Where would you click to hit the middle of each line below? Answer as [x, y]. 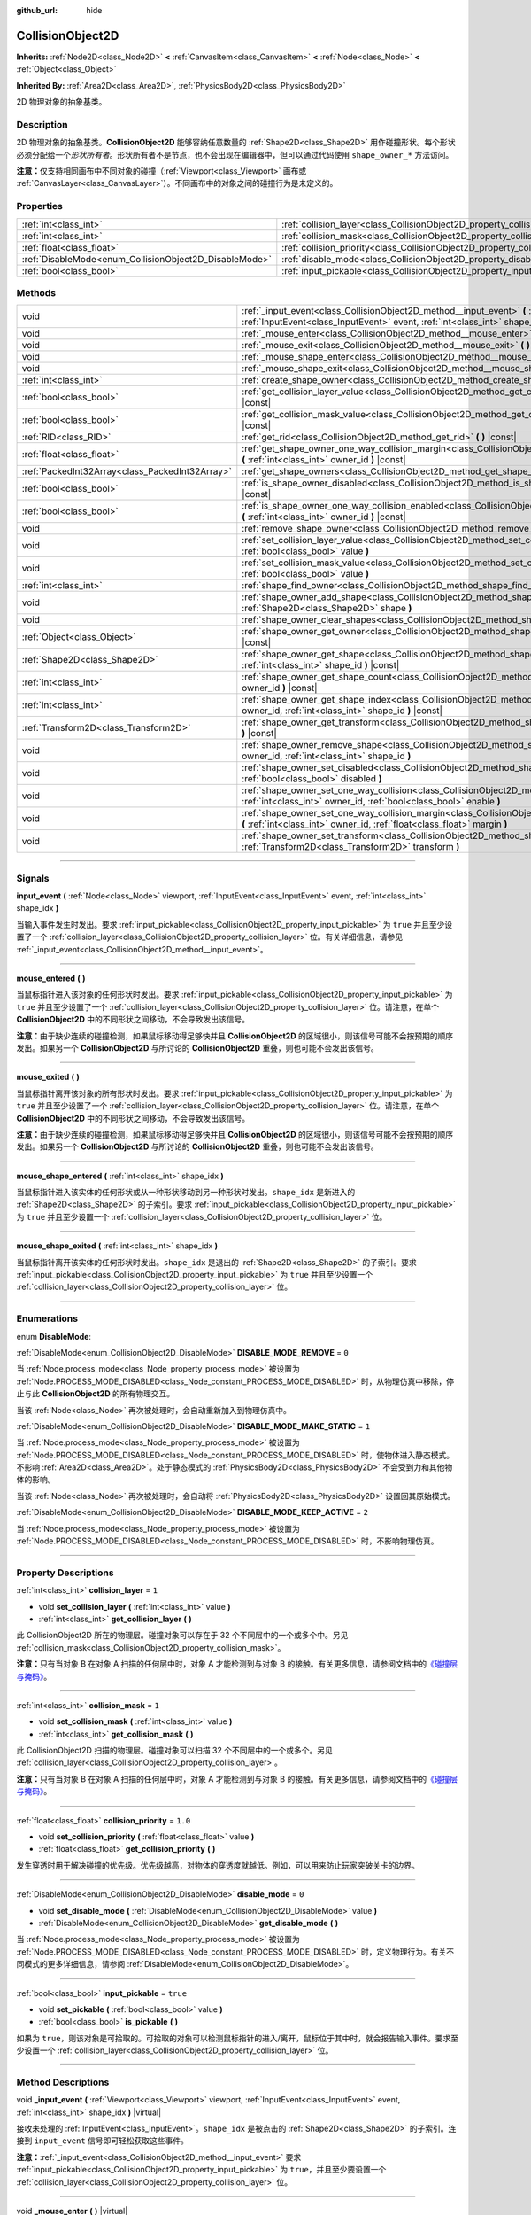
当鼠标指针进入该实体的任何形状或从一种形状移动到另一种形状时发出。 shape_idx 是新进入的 [186, 1193]
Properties [40, 206]
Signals [33, 878]
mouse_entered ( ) [51, 978]
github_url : [37, 10]
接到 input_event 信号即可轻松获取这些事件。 [103, 2141]
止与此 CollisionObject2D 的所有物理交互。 [96, 1394]
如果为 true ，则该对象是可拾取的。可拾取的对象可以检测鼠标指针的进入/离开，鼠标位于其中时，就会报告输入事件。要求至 [238, 2038]
